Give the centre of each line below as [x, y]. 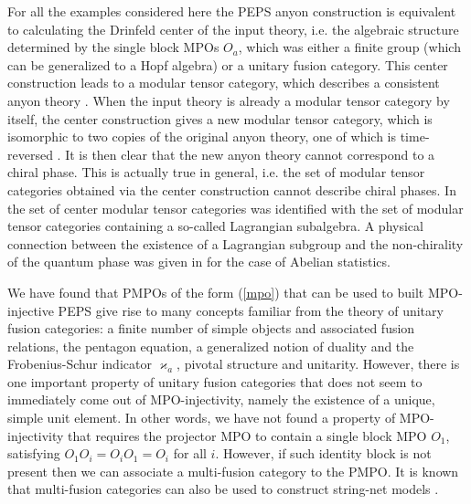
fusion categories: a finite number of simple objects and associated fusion [211, 328]
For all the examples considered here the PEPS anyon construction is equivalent [232, 11]
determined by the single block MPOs [113, 47]
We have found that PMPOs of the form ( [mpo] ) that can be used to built [216, 292]
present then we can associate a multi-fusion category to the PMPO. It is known [233, 471]
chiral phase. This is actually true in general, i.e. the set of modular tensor [216, 172]
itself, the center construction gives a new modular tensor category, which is [220, 118]
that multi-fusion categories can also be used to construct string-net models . [223, 489]
